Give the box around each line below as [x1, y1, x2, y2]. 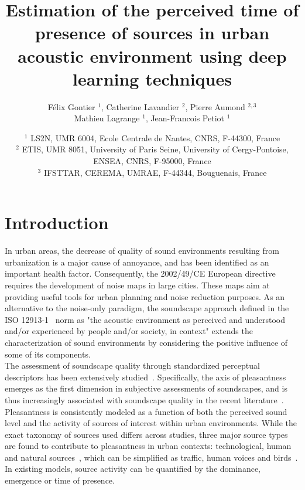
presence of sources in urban [35, 21, 270, 45]
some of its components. [5, 348, 91, 360]
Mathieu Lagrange [74, 112, 140, 124]
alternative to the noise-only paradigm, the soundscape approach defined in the [5, 302, 289, 314]
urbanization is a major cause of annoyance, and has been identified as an [5, 256, 269, 268]
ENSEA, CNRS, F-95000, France [93, 155, 211, 167]
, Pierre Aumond [185, 100, 245, 113]
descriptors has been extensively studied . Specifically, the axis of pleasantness [5, 370, 286, 383]
